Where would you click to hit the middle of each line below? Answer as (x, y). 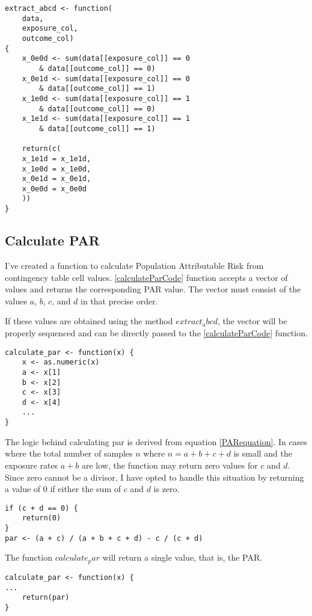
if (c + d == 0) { (41, 508)
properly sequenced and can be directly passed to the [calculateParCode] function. (156, 332)
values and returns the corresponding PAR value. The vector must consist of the (153, 289)
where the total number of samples (69, 453)
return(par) (46, 598)
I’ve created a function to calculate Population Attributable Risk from (134, 265)
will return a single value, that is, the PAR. (182, 557)
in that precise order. (119, 300)
